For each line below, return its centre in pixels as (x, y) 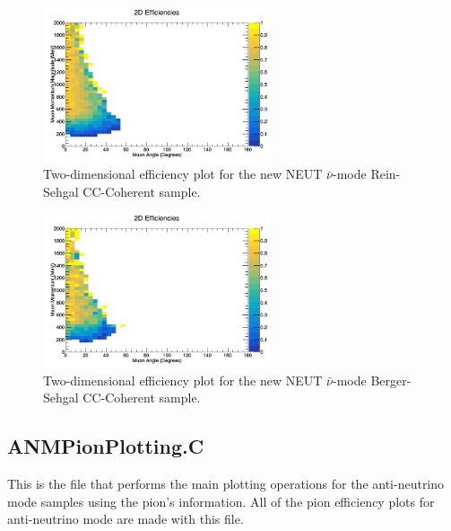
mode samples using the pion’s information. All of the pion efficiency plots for (221, 501)
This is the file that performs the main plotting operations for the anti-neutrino (226, 484)
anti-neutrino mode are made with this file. (126, 519)
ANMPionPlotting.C (106, 446)
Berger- (391, 380)
